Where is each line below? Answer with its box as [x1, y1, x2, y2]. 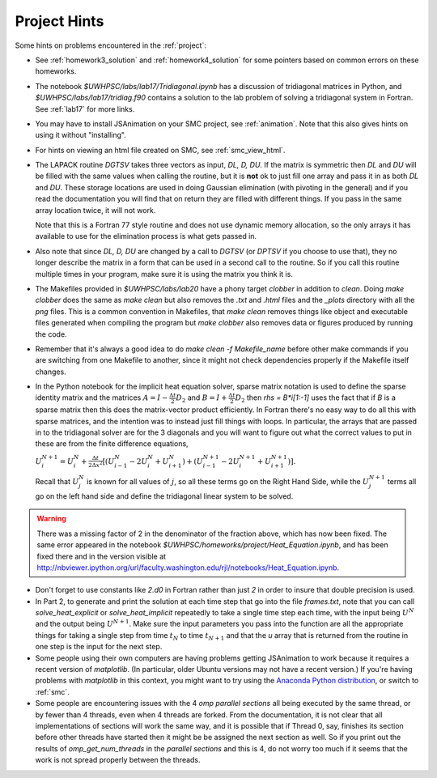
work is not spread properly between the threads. [35, 755, 202, 765]
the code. [35, 329, 68, 339]
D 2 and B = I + [175, 393, 227, 405]
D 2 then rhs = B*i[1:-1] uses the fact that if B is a [235, 393, 397, 405]
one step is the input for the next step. [35, 642, 163, 652]
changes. [35, 367, 66, 376]
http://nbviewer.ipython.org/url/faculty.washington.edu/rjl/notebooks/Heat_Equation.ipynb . [36, 563, 340, 572]
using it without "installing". [35, 130, 127, 140]
